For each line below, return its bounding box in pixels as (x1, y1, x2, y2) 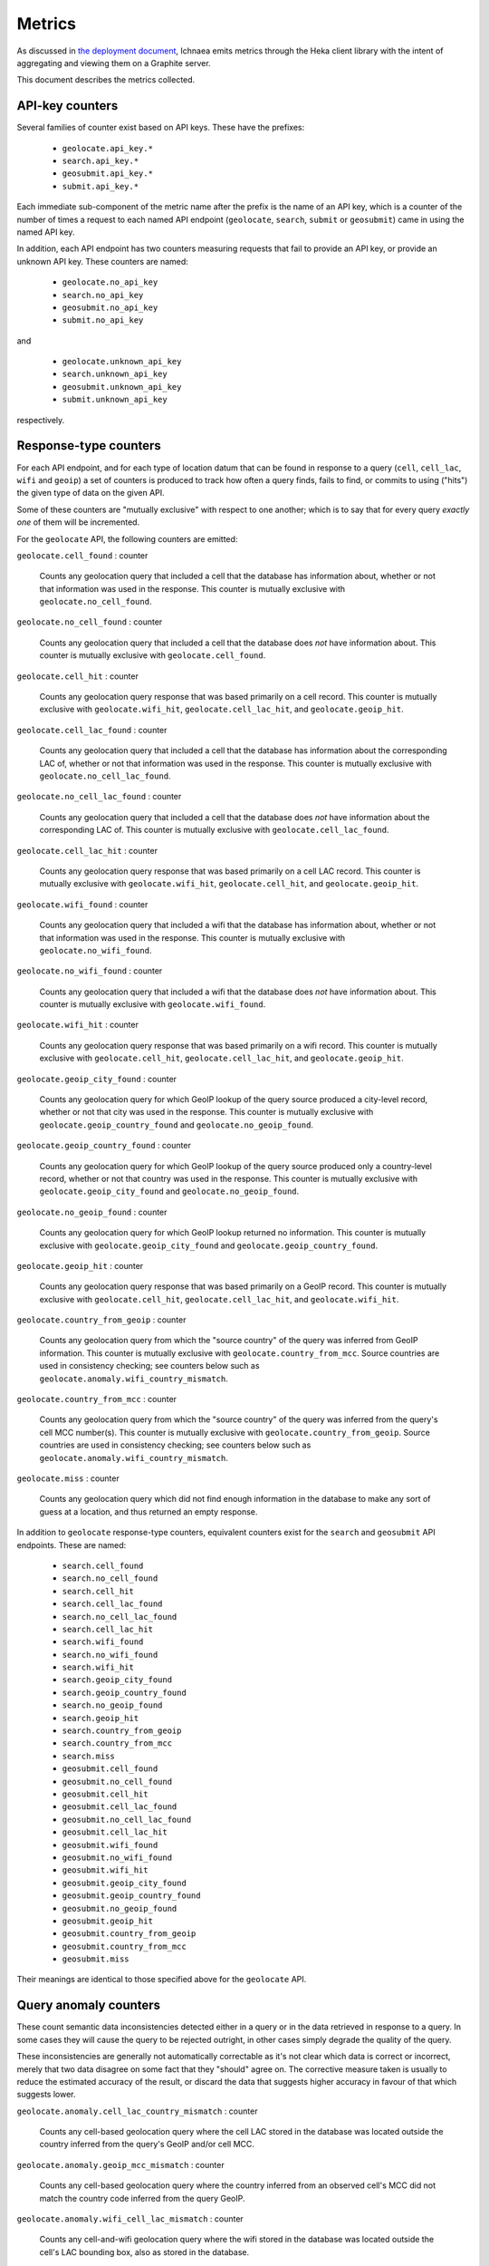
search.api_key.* (62, 156, 139, 167)
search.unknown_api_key (62, 369, 168, 380)
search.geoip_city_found (62, 1675, 172, 1685)
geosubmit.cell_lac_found (62, 1802, 177, 1812)
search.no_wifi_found (62, 1650, 158, 1660)
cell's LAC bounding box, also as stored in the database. (39, 2246, 250, 2257)
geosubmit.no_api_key (62, 302, 158, 313)
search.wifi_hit (62, 1662, 135, 1672)
